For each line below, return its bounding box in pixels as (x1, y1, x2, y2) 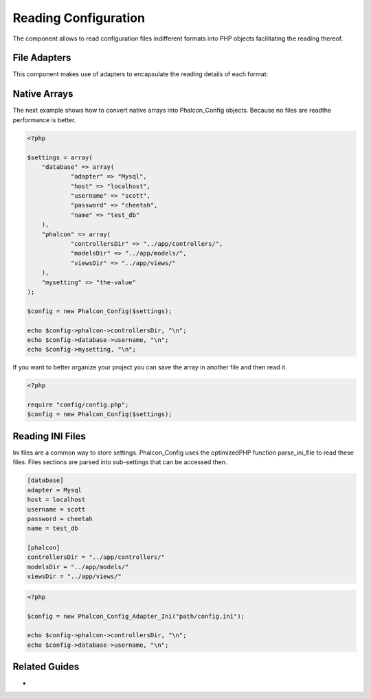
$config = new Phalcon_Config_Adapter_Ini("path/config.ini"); (27, 612, 245, 620)
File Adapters (12, 52, 71, 64)
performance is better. (12, 115, 76, 124)
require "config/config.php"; (27, 401, 129, 409)
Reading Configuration (12, 10, 146, 25)
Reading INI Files (12, 430, 86, 442)
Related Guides (12, 661, 80, 673)
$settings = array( (27, 153, 93, 161)
